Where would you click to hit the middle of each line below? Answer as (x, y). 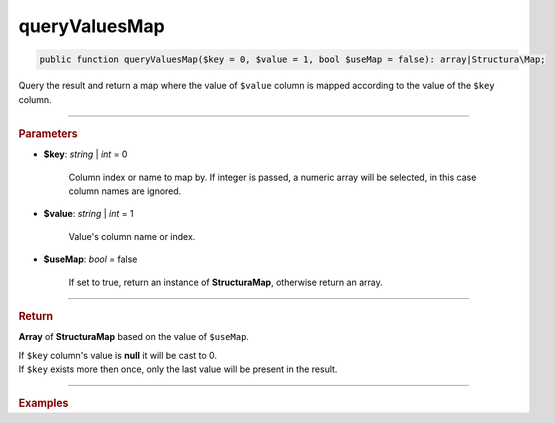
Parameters (48, 133)
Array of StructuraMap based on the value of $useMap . (134, 337)
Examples (43, 403)
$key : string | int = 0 (85, 154)
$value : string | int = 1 (88, 214)
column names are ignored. (125, 191)
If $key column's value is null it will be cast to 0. (118, 355)
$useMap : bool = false (90, 259)
